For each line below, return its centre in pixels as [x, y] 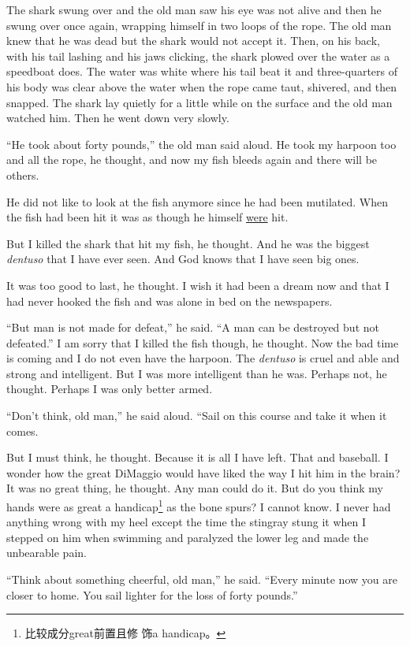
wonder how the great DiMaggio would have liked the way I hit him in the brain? [203, 472]
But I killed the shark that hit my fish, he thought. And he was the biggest [188, 243]
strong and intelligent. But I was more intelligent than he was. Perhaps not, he [197, 373]
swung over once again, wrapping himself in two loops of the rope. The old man [199, 25]
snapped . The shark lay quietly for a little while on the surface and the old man [199, 102]
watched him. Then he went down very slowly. [118, 118]
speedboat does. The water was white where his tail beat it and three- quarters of [202, 71]
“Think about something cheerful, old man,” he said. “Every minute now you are [202, 579]
